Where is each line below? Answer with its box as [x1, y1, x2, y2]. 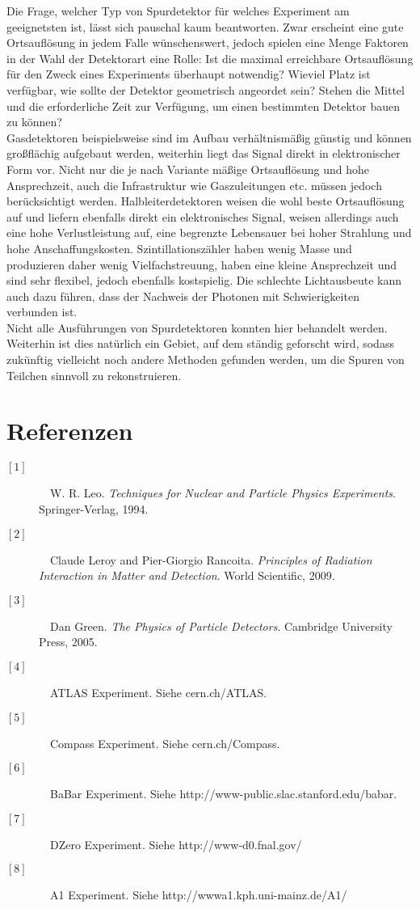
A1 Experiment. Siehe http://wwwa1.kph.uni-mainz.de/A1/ [49, 886, 347, 903]
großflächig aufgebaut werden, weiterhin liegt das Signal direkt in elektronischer [6, 145, 401, 162]
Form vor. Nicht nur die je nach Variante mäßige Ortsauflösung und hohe [6, 160, 369, 177]
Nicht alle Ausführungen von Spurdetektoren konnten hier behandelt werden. [6, 319, 388, 336]
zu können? [6, 113, 62, 130]
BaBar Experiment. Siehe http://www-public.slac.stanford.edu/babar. [49, 785, 397, 802]
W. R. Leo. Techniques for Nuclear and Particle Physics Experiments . [49, 484, 396, 501]
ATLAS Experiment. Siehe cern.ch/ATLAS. [49, 683, 267, 700]
